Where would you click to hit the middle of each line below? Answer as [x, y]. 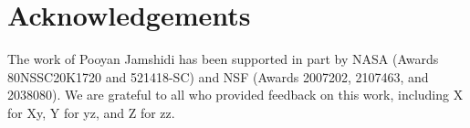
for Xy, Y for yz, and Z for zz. [91, 112]
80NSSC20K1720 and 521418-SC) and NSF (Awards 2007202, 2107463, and [218, 76]
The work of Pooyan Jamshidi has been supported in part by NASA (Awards [223, 59]
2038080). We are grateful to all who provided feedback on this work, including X [235, 95]
